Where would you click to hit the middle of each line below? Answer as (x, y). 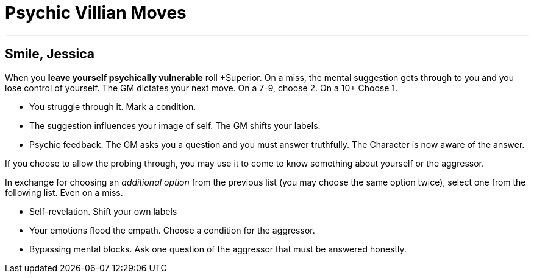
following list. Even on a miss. (64, 192)
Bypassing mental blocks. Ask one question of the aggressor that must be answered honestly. (218, 249)
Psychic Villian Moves (96, 13)
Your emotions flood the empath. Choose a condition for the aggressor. (172, 230)
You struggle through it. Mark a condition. (113, 106)
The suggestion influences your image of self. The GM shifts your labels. (175, 125)
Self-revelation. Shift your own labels (103, 211)
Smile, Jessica (50, 54)
